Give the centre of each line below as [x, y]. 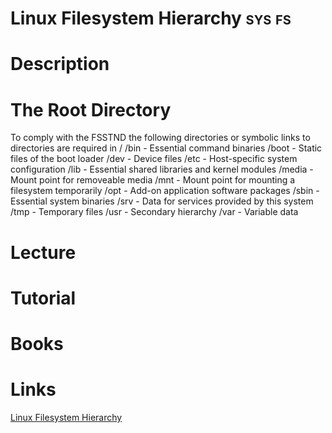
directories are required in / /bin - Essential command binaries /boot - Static [166, 148]
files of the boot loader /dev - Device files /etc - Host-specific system [154, 159]
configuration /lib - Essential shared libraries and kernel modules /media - [162, 169]
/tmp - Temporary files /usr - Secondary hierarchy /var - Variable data [154, 212]
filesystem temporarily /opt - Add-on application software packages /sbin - [165, 191]
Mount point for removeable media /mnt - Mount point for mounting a [153, 180]
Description [60, 64]
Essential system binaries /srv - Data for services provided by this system [162, 201]
